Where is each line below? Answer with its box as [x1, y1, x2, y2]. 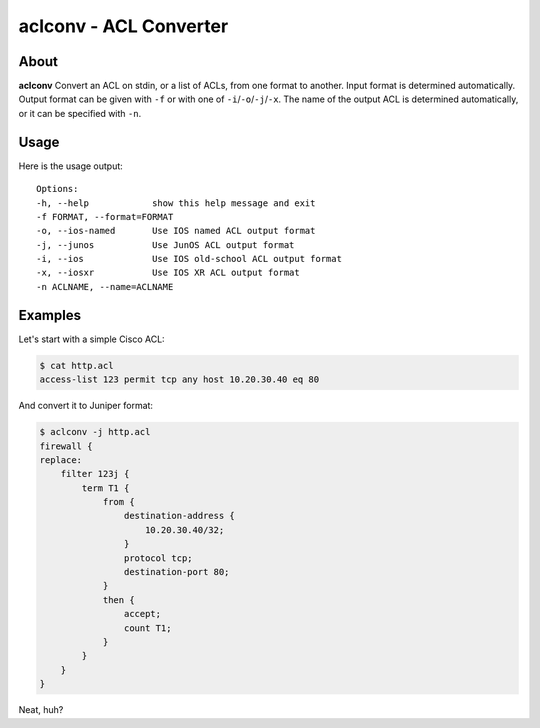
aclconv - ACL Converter [18, 15, 229, 37]
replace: [39, 454, 83, 465]
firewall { [39, 440, 93, 452]
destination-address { [123, 510, 235, 522]
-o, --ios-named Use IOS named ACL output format [36, 225, 316, 237]
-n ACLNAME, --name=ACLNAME [36, 281, 174, 292]
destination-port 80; [123, 566, 230, 578]
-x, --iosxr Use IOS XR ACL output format [36, 267, 300, 279]
